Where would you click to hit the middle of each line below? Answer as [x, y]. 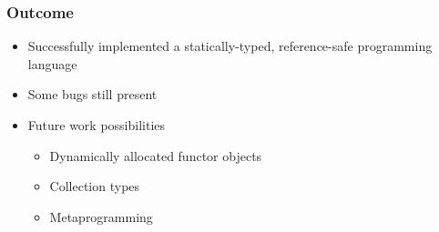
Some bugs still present [92, 94]
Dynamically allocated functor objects [156, 155]
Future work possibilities [97, 125]
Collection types [95, 186]
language [52, 63]
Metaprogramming [101, 216]
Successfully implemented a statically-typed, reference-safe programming [230, 46]
